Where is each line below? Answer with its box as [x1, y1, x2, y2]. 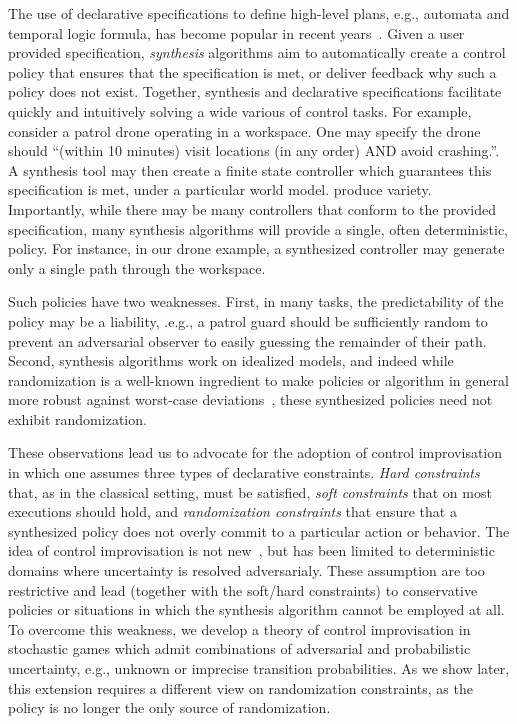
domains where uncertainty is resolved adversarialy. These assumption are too [8, 560, 485, 581]
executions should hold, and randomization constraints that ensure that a [8, 501, 457, 522]
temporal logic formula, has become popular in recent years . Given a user [8, 22, 465, 43]
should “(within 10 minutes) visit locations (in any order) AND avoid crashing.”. [8, 140, 500, 161]
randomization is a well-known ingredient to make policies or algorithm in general [8, 369, 509, 390]
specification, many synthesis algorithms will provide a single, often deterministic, [8, 218, 508, 239]
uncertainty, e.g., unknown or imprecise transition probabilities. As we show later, [8, 658, 510, 678]
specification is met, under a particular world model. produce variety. [8, 179, 432, 200]
